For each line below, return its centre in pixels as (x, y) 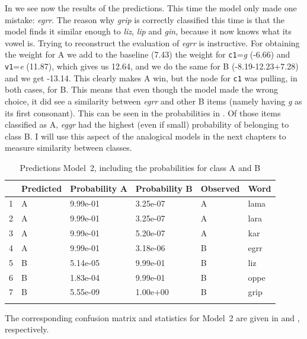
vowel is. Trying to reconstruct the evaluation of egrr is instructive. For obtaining (152, 42)
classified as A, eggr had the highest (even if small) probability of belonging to (147, 124)
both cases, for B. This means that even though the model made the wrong (141, 89)
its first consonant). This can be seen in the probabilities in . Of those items (143, 113)
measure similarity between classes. (68, 148)
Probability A (99, 188)
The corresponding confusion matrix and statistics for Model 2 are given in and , (152, 317)
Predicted (42, 188)
